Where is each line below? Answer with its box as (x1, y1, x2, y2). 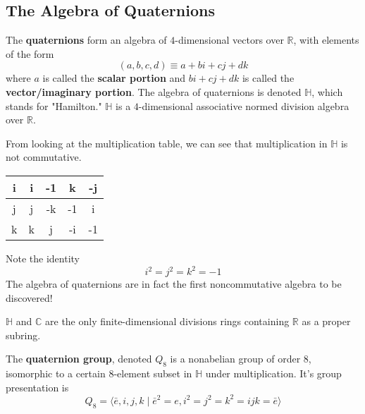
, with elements (293, 32, 359, 47)
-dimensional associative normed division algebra (138, 98, 349, 113)
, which (311, 84, 343, 99)
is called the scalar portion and (42, 71, 186, 85)
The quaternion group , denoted (6, 351, 152, 366)
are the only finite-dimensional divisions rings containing (45, 314, 290, 329)
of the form (6, 46, 54, 61)
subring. (6, 327, 41, 342)
